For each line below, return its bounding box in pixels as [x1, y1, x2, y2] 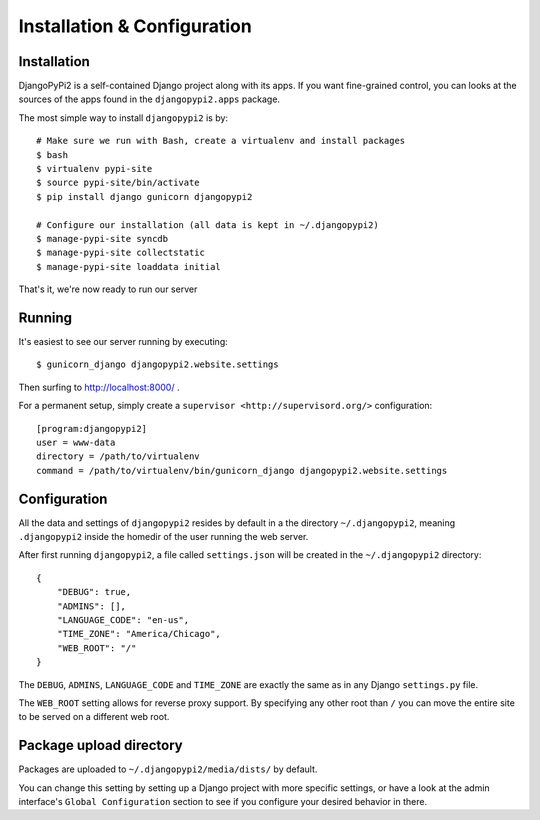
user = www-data [36, 437, 116, 448]
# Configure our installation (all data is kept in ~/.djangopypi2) [36, 219, 379, 230]
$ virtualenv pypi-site [36, 163, 153, 175]
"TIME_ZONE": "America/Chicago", [56, 628, 222, 640]
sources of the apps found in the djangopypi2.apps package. [18, 93, 280, 105]
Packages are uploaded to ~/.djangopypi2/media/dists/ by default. [18, 763, 318, 775]
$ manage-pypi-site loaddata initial [36, 261, 222, 272]
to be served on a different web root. [18, 711, 170, 723]
